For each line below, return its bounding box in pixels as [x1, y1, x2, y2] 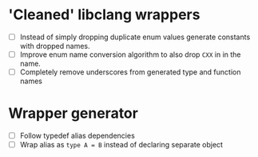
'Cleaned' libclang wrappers [8, 6, 200, 24]
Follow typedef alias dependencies [19, 131, 136, 141]
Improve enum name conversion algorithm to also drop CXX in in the [19, 50, 241, 59]
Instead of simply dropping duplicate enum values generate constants [19, 32, 251, 42]
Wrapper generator [8, 104, 138, 123]
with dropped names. [19, 42, 90, 50]
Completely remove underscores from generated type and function [19, 67, 241, 77]
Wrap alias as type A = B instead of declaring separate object [19, 140, 224, 150]
